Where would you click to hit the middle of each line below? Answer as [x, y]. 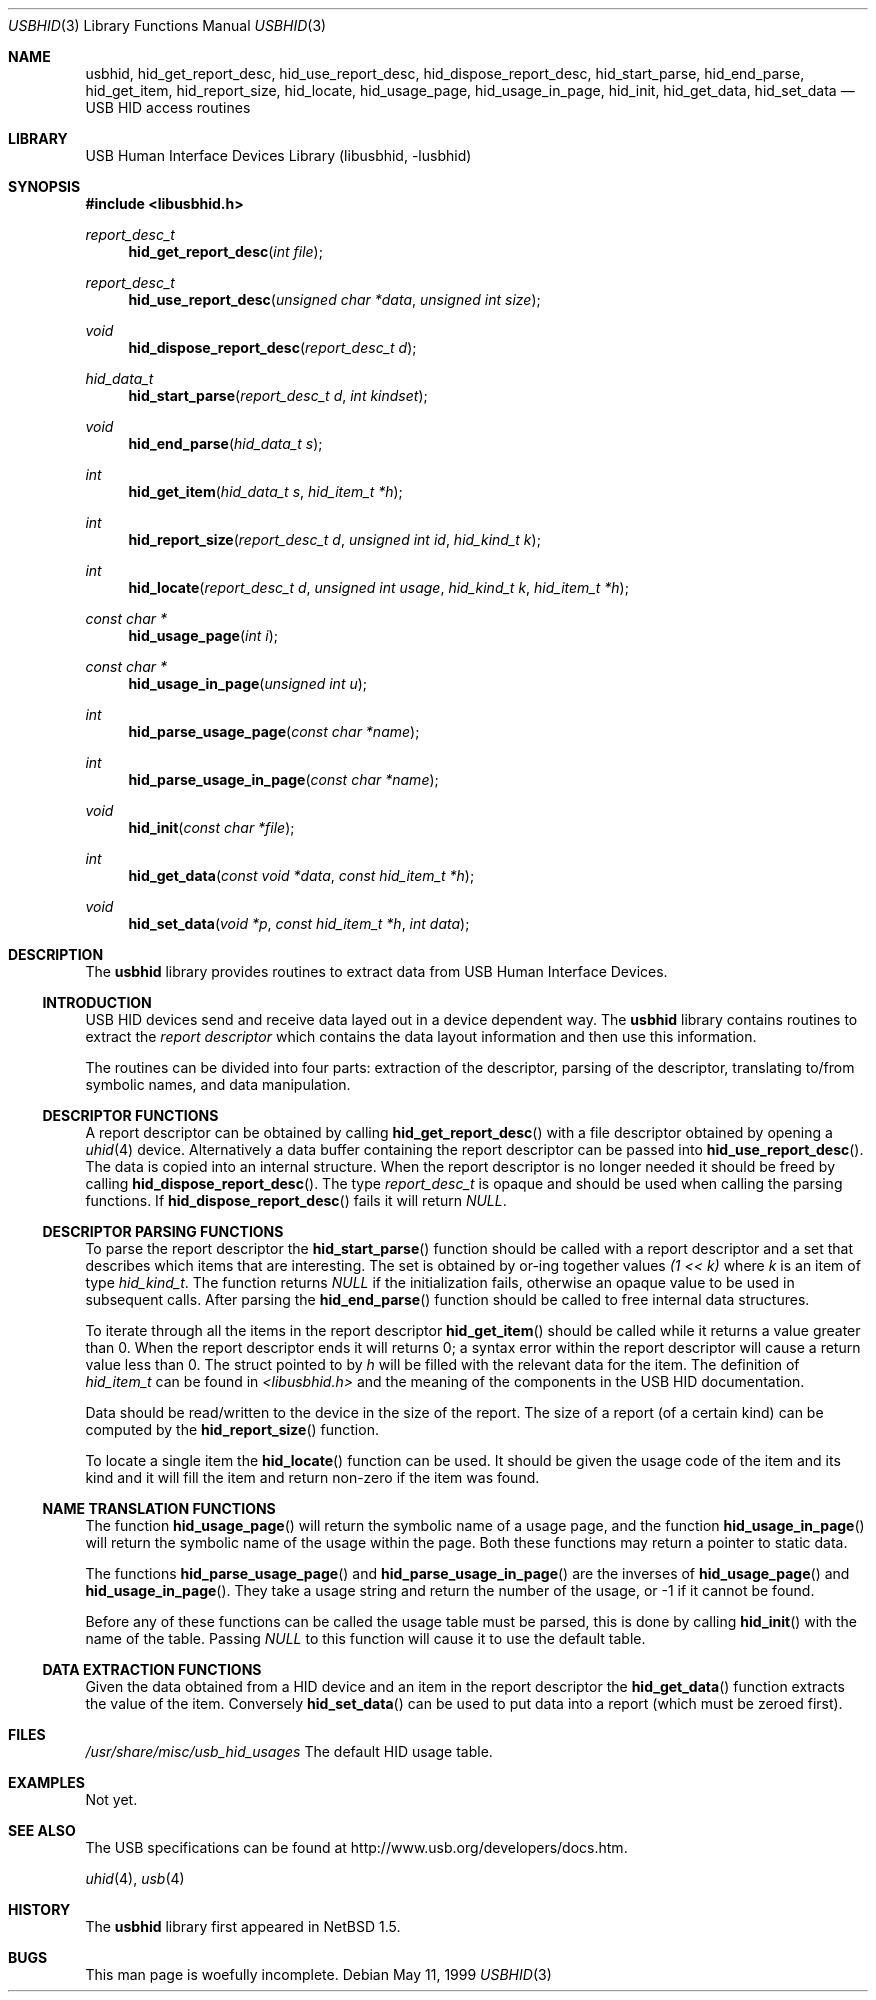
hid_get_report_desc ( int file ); [225, 251]
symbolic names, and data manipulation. [218, 1084]
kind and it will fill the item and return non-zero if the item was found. [312, 1477]
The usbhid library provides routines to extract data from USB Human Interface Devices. [376, 971]
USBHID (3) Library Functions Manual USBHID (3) [167, 25]
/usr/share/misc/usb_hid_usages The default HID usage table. [289, 1751]
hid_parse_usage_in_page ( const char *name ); [283, 779]
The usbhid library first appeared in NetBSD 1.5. [243, 1926]
